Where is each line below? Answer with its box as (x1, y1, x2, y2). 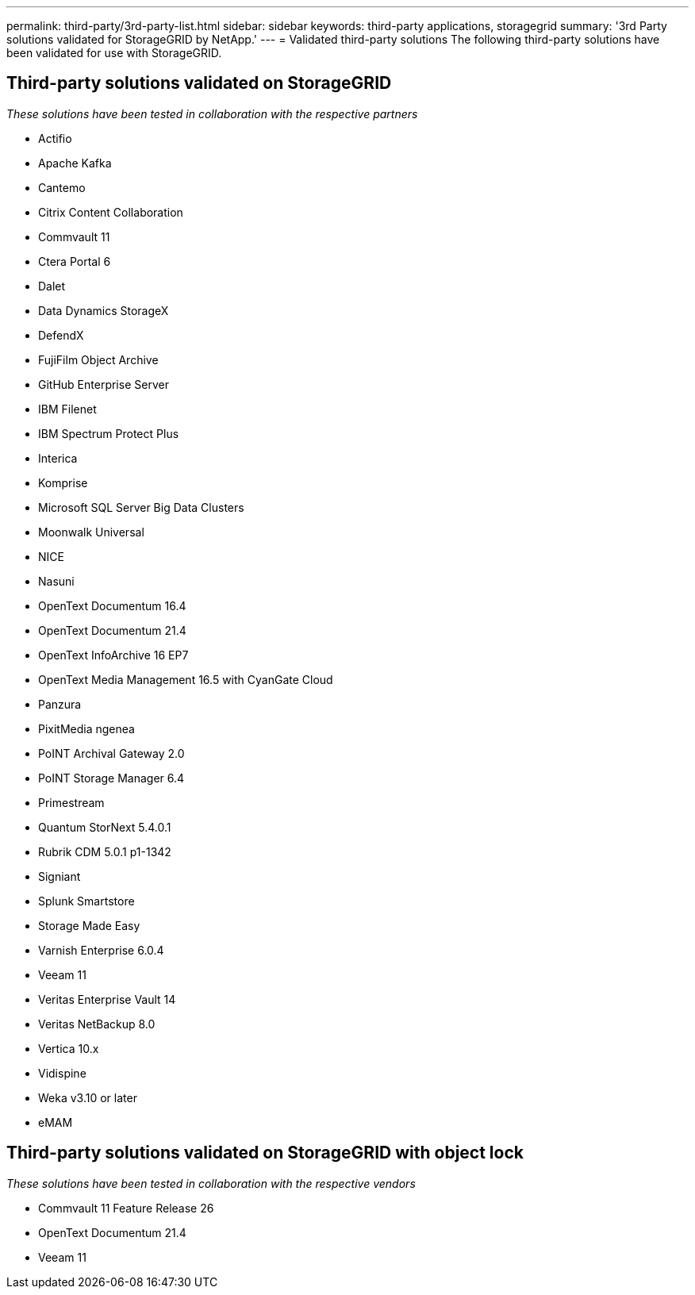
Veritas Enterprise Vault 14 (38, 992, 176, 1006)
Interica (38, 451, 78, 465)
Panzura (38, 697, 82, 711)
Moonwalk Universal (38, 525, 144, 539)
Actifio (38, 131, 72, 145)
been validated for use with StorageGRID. (6, 46, 222, 60)
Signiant (38, 869, 81, 883)
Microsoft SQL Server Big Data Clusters (38, 500, 244, 514)
